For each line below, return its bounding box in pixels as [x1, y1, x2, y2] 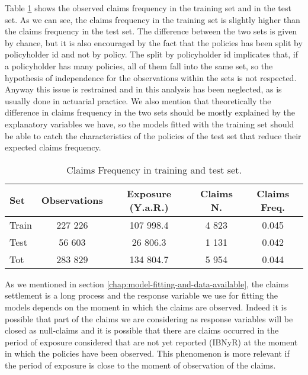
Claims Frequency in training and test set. [66, 162, 242, 177]
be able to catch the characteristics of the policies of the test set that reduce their [5, 129, 301, 142]
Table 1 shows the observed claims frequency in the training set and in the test [5, 2, 291, 14]
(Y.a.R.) [129, 200, 169, 214]
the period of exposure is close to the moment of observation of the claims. [5, 358, 276, 371]
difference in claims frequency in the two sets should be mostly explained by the [5, 106, 296, 118]
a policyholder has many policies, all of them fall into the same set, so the [5, 59, 273, 72]
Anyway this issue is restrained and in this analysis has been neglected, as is [5, 83, 282, 95]
